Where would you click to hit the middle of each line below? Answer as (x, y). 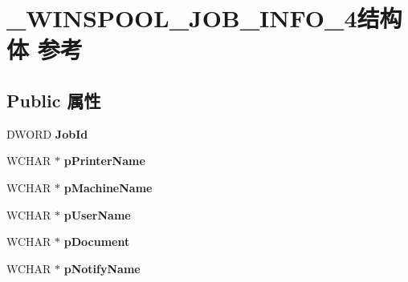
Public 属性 (54, 100)
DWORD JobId (47, 133)
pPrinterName (104, 161)
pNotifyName (102, 268)
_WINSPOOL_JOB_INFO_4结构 (204, 18)
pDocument (97, 242)
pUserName (97, 214)
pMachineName (108, 187)
